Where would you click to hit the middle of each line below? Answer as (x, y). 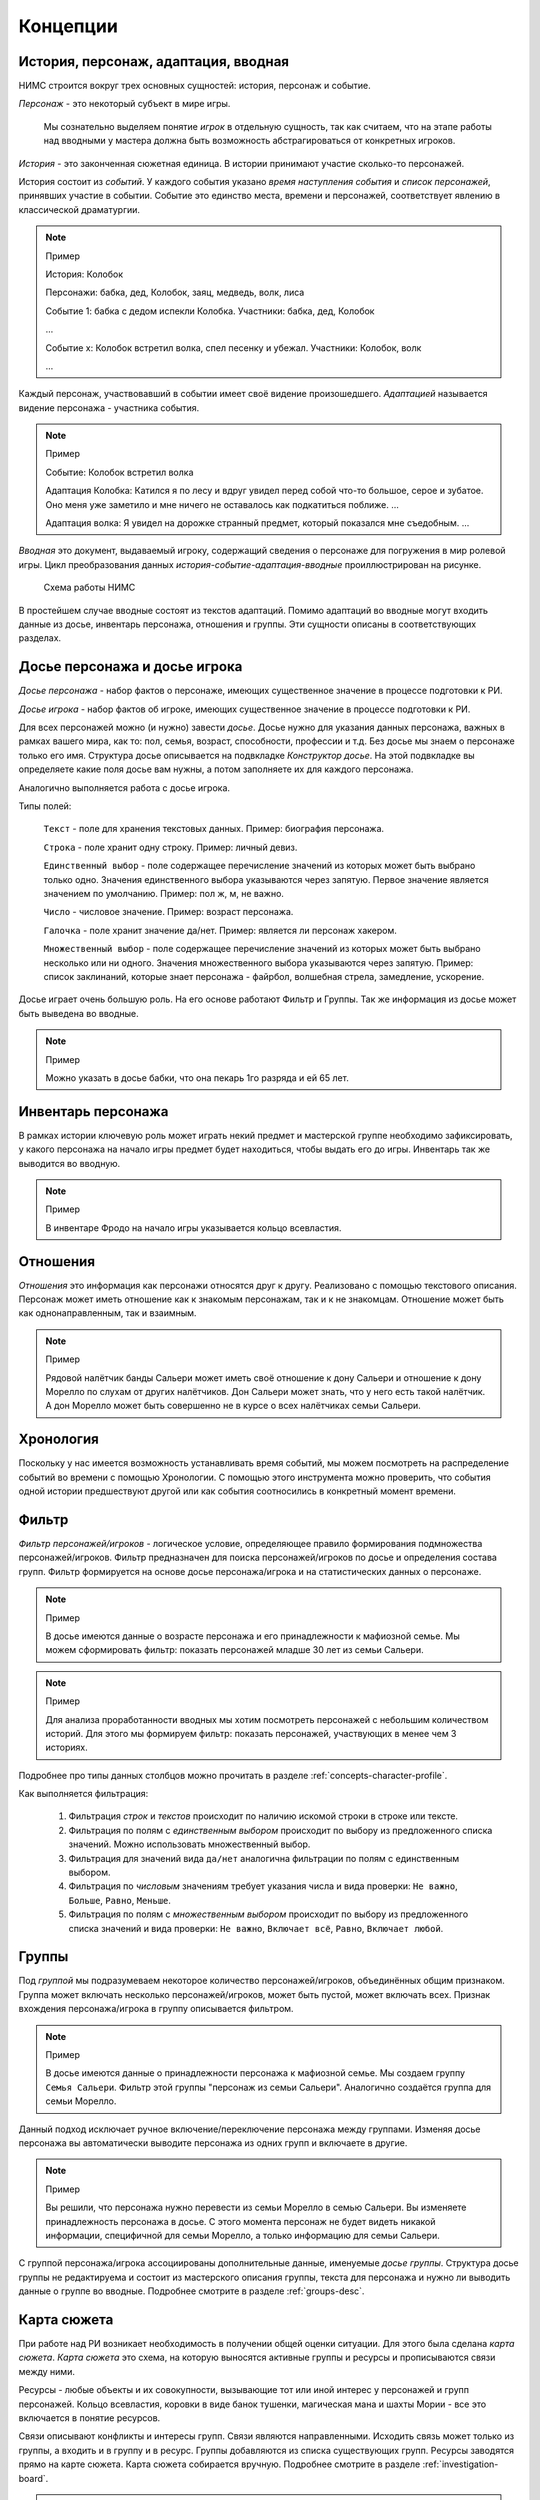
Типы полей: (45, 806)
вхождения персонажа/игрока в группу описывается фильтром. (156, 2009)
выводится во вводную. (69, 1163)
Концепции (68, 26)
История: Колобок (84, 274)
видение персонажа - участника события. (109, 407)
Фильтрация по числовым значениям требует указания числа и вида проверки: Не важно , (263, 1886)
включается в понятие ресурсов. (89, 2417)
